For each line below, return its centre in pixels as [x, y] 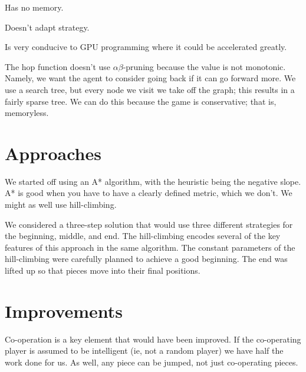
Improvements [64, 310]
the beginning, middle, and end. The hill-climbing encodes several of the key [143, 236]
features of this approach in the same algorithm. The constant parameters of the [150, 247]
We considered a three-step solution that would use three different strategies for [149, 224]
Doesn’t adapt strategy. [47, 27]
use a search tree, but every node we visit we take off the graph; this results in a [150, 89]
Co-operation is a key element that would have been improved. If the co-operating [153, 339]
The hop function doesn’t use [58, 66]
